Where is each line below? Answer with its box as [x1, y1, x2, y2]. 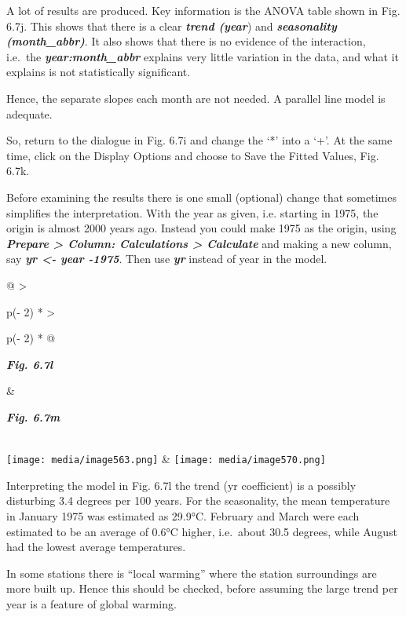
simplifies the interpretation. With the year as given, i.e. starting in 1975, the [6, 204, 379, 221]
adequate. [6, 105, 53, 122]
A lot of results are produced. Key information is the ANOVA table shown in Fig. [6, 2, 401, 18]
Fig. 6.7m [6, 408, 60, 425]
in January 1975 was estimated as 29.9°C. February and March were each [6, 507, 360, 524]
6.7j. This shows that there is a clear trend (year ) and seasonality [6, 17, 337, 34]
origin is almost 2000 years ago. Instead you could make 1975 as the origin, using [6, 220, 397, 236]
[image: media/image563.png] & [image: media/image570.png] [6, 451, 326, 467]
